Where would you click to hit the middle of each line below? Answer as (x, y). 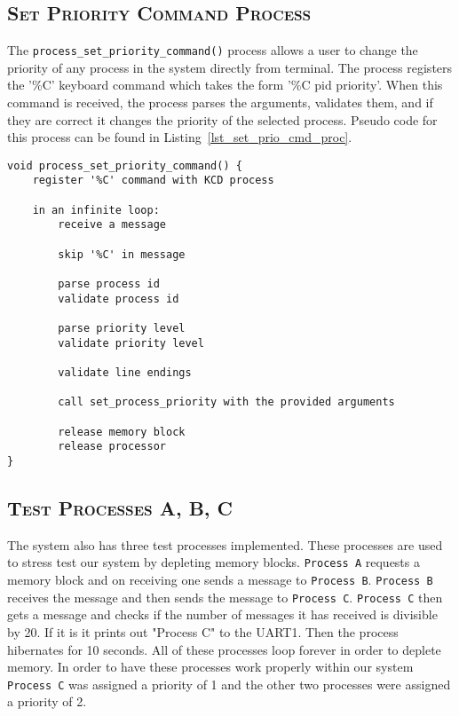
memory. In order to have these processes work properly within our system (210, 667)
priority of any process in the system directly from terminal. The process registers (230, 67)
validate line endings (125, 373)
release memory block (122, 432)
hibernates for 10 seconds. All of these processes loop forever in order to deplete (224, 649)
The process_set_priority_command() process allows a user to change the (213, 50)
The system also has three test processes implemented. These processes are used (225, 544)
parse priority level (122, 329)
